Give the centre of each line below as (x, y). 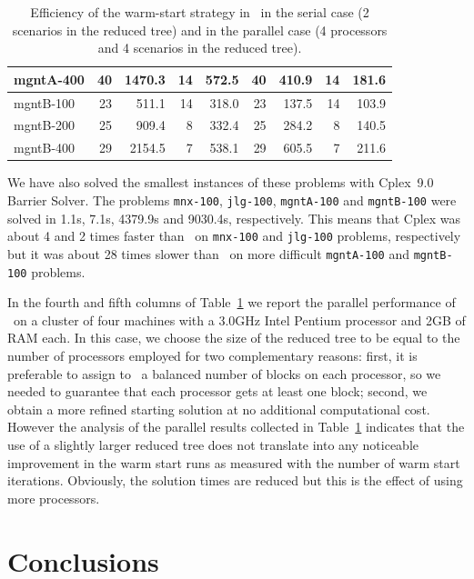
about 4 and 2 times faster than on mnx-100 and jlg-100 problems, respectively (234, 236)
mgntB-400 (45, 148)
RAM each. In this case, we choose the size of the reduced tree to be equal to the (234, 338)
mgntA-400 (49, 79)
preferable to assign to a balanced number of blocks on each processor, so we (224, 373)
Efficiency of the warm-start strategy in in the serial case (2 (200, 12)
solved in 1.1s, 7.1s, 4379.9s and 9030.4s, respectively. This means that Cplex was (234, 218)
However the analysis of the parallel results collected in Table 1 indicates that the (236, 427)
